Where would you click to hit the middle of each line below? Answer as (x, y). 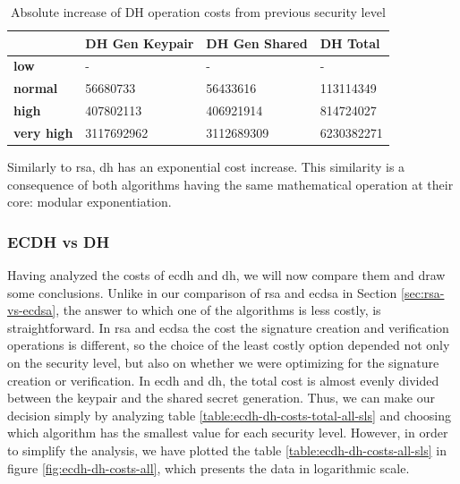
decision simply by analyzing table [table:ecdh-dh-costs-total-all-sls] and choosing (230, 415)
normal (36, 88)
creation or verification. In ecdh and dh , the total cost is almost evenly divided (223, 380)
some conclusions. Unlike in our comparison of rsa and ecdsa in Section (202, 292)
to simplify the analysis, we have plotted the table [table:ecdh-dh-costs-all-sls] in (227, 450)
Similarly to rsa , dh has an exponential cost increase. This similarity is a (206, 167)
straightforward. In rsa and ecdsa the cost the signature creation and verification (228, 327)
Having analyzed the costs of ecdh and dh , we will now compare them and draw (226, 275)
